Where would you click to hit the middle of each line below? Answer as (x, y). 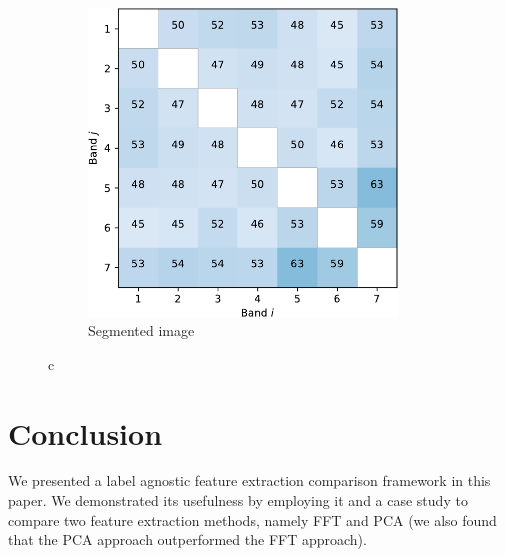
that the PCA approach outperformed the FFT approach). (187, 539)
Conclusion (85, 432)
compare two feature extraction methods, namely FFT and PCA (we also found (252, 519)
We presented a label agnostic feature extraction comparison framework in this (249, 480)
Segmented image (141, 330)
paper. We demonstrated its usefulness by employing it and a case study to (238, 500)
